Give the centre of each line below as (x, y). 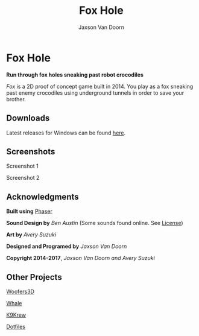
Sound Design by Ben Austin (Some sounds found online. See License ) (95, 223)
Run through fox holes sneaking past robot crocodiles (75, 74)
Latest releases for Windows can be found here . (66, 133)
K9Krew (16, 315)
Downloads (28, 118)
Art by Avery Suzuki (31, 235)
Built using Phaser (29, 211)
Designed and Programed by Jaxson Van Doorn (67, 246)
